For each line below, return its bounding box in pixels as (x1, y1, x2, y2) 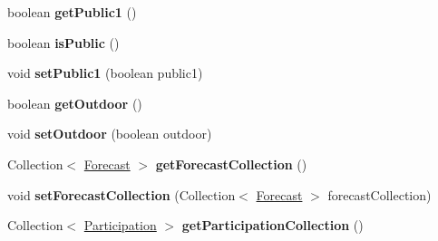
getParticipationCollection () (181, 216, 364, 235)
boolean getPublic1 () (7, 3, 137, 21)
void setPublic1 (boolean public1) (7, 63, 203, 82)
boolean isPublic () (7, 33, 120, 52)
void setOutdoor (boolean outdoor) (7, 124, 212, 143)
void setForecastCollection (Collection (7, 185, 236, 204)
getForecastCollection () (155, 154, 307, 173)
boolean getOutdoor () (7, 93, 142, 112)
